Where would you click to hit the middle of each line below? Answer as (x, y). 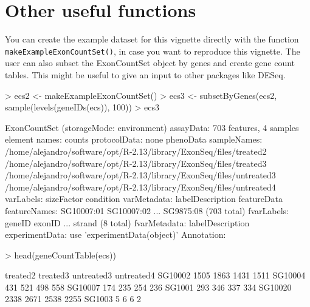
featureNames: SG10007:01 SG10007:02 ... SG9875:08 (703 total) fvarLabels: (147, 210)
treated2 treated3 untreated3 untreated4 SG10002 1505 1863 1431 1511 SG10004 (155, 275)
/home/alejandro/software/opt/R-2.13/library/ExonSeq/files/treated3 (136, 163)
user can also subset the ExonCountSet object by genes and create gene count (150, 63)
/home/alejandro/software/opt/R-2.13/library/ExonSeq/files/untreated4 (140, 187)
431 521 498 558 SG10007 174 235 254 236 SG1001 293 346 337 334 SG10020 (148, 287)
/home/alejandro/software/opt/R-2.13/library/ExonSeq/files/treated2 (136, 151)
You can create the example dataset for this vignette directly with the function (152, 39)
